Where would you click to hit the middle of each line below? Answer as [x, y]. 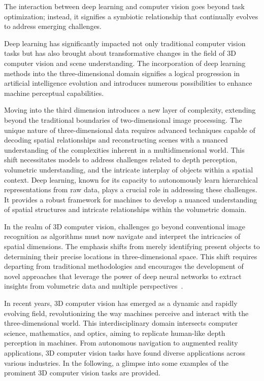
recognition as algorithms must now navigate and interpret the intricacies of [122, 236]
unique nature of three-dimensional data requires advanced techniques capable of [130, 130]
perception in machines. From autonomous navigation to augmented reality [121, 343]
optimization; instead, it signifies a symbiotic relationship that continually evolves [131, 16]
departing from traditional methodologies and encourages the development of [124, 266]
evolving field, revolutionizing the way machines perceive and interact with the [126, 313]
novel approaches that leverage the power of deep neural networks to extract [123, 276]
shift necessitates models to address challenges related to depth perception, [121, 160]
